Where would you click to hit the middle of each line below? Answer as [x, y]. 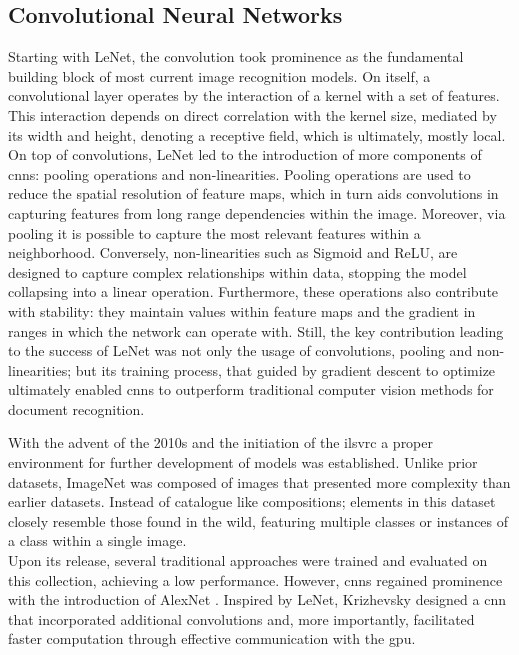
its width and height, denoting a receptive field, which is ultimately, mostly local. [257, 134]
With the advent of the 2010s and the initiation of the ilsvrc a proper [221, 442]
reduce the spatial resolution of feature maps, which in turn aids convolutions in [253, 193]
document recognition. [76, 408]
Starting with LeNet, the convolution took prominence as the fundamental [236, 56]
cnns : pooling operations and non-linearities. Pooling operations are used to [239, 173]
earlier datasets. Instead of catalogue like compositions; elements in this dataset [252, 501]
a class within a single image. [97, 540]
